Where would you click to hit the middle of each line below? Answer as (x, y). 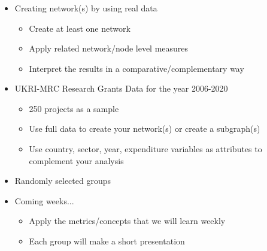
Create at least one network (80, 28)
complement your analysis (76, 160)
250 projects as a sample (74, 108)
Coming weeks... (44, 200)
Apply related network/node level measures (109, 48)
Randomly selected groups (63, 181)
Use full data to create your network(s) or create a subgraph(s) (145, 128)
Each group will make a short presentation (107, 241)
